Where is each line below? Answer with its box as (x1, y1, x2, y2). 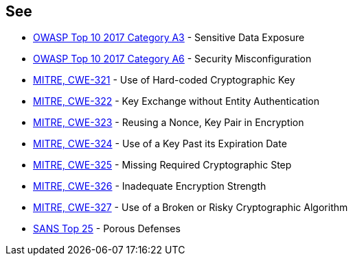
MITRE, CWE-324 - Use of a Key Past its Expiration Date (33, 138, 287, 150)
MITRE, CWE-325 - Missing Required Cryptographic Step (33, 159, 292, 171)
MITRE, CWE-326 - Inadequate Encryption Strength (33, 180, 266, 192)
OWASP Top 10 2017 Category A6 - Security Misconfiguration (33, 53, 312, 65)
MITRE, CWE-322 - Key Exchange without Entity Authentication (33, 95, 320, 108)
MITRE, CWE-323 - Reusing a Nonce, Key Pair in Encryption (33, 116, 304, 129)
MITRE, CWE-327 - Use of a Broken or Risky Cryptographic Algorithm (33, 201, 348, 214)
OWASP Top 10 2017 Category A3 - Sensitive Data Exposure (33, 32, 305, 44)
